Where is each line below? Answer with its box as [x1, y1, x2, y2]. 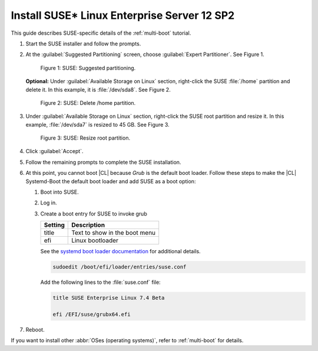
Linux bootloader [71, 236, 119, 244]
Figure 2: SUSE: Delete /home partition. [40, 99, 136, 106]
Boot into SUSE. [40, 188, 79, 196]
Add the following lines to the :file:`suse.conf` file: [40, 279, 161, 286]
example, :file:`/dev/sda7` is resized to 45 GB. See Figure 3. [25, 121, 170, 128]
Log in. [40, 199, 57, 206]
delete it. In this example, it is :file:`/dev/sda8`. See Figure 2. [25, 86, 171, 93]
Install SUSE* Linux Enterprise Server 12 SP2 [11, 9, 235, 22]
